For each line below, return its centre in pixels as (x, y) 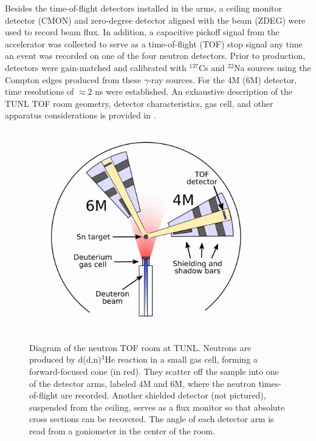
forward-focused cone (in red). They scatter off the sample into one (154, 371)
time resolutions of (39, 91)
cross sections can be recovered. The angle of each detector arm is (152, 419)
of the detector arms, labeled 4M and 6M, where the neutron (143, 383)
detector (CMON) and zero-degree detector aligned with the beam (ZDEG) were (155, 20)
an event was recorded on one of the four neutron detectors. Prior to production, (155, 56)
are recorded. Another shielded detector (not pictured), (163, 395)
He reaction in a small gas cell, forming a (181, 359)
